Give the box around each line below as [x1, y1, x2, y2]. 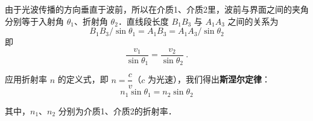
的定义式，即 [57, 73, 109, 85]
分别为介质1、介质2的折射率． [58, 104, 177, 117]
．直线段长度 [118, 14, 169, 27]
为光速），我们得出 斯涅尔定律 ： [147, 73, 270, 85]
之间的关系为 [227, 14, 279, 27]
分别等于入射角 [5, 14, 64, 27]
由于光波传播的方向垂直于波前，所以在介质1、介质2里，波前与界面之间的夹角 [5, 3, 309, 15]
